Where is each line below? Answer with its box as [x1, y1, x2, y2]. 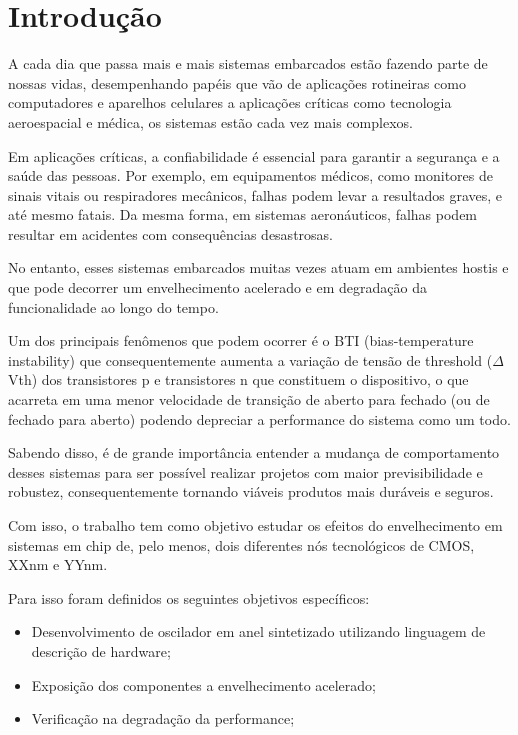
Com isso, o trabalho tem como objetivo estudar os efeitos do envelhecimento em [8, 515, 503, 535]
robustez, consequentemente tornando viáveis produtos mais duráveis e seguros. [8, 481, 494, 502]
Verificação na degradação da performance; [31, 708, 295, 729]
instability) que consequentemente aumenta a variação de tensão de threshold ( [8, 349, 493, 370]
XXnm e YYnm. [8, 554, 108, 575]
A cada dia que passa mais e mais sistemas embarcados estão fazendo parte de [8, 53, 488, 74]
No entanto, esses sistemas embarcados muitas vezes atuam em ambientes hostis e [8, 257, 509, 278]
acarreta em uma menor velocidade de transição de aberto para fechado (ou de [8, 389, 490, 410]
